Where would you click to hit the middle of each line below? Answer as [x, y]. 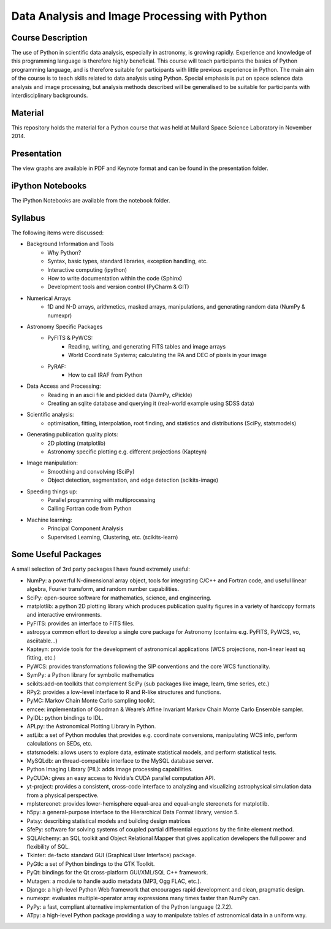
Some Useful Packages [56, 554]
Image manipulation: [52, 463]
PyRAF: [57, 366]
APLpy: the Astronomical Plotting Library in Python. [91, 727]
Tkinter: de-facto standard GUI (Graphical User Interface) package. [112, 855]
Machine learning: [50, 520]
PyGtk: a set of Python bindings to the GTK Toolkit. [91, 864]
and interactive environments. [64, 615]
